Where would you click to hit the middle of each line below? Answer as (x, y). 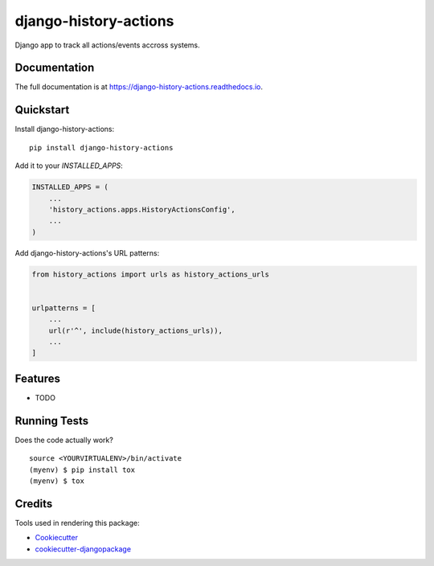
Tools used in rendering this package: (77, 523)
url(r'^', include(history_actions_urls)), (135, 330)
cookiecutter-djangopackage (83, 549)
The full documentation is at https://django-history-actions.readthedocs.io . (139, 87)
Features (37, 378)
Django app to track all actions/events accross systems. (107, 45)
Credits (34, 504)
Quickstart (42, 110)
